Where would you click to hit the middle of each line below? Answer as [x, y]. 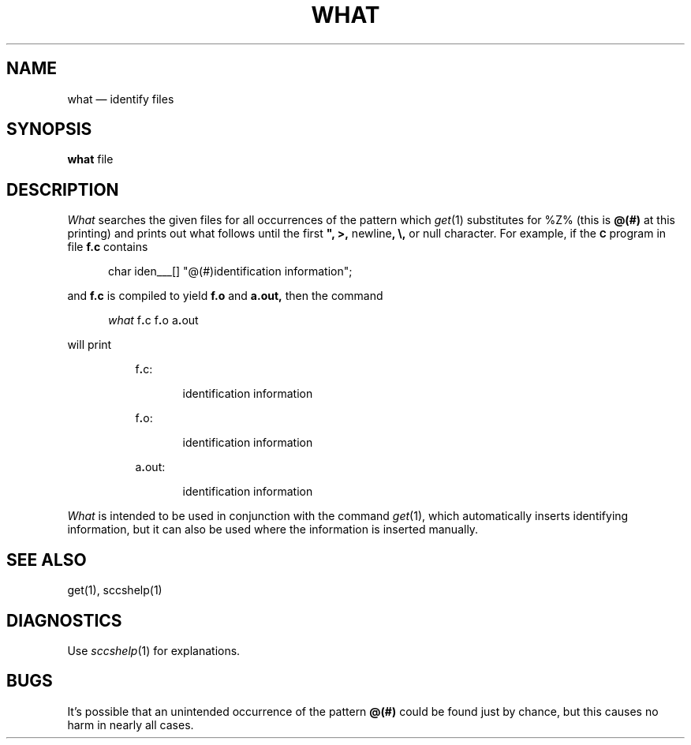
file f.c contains [108, 247]
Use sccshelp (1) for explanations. [154, 650]
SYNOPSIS [49, 129]
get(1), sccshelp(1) [115, 590]
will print [90, 345]
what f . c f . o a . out [153, 320]
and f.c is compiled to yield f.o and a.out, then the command [225, 296]
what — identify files [121, 99]
